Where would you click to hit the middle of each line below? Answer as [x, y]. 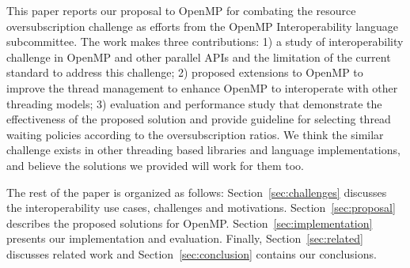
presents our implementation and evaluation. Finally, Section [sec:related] [185, 238]
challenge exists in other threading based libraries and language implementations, [203, 150]
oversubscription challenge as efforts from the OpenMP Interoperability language [203, 26]
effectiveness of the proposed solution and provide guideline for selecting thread [199, 119]
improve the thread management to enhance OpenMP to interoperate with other [202, 87]
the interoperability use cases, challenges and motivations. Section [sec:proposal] [201, 208]
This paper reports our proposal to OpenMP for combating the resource [181, 10]
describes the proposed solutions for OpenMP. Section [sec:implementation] [190, 223]
